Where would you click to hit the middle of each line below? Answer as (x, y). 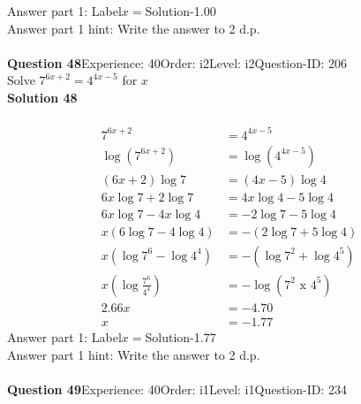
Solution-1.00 (180, 11)
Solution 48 (42, 97)
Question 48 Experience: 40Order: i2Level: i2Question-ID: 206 (177, 62)
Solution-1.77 (180, 336)
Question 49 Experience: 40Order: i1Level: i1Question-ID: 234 (177, 389)
